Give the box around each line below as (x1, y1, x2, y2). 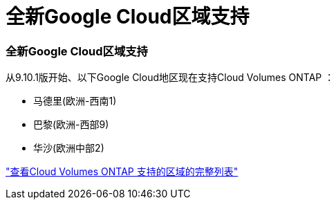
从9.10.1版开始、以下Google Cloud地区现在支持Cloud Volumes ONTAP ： (6, 71, 335, 84)
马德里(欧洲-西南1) (33, 95, 117, 107)
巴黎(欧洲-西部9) (33, 118, 109, 131)
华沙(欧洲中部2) (33, 142, 104, 154)
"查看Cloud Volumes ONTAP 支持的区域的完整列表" (6, 166, 239, 178)
